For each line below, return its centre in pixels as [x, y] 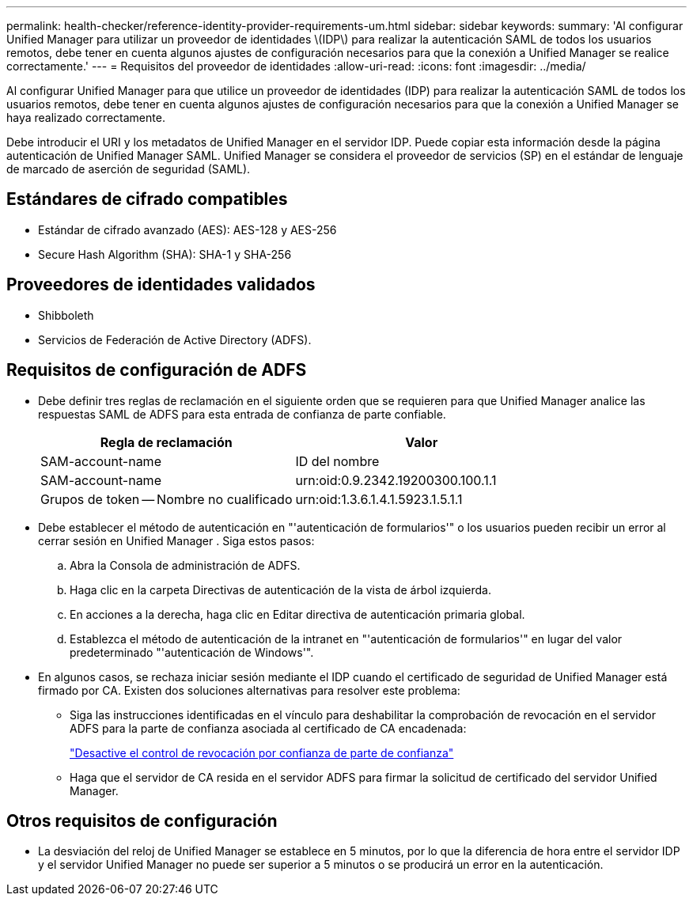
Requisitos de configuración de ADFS [157, 370]
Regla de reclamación [166, 442]
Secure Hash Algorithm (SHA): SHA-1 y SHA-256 [165, 254]
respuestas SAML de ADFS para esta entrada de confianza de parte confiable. [242, 414]
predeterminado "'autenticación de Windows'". [192, 652]
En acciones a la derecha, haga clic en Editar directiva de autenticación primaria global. [297, 614]
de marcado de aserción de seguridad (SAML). [129, 169]
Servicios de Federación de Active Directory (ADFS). [175, 339]
